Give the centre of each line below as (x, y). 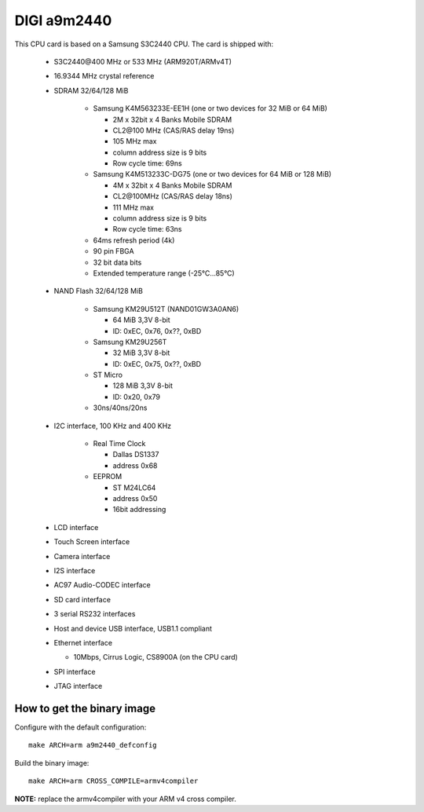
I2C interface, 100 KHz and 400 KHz (113, 426)
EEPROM (108, 477)
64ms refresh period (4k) (134, 240)
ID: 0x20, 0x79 (137, 397)
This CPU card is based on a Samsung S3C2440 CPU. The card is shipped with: (144, 44)
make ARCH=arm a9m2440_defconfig (93, 745)
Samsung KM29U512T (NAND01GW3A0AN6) (166, 309)
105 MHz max (135, 141)
